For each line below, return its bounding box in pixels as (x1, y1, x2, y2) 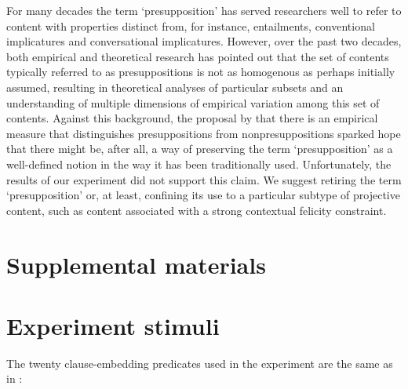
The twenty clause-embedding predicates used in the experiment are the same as (6, 354, 393, 371)
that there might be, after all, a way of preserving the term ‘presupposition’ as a (6, 140, 393, 157)
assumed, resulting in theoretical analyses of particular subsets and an (6, 78, 344, 95)
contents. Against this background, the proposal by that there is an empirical (6, 110, 378, 126)
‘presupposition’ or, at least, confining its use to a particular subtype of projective (6, 187, 400, 203)
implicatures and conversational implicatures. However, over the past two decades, (6, 33, 402, 49)
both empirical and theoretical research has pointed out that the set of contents (6, 48, 389, 64)
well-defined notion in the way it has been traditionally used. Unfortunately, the (6, 155, 392, 172)
